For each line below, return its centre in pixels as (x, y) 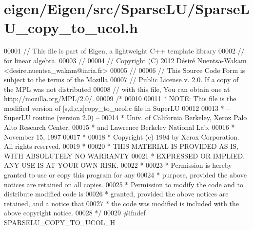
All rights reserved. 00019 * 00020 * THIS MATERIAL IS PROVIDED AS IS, (121, 146)
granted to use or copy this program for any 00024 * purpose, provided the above (125, 175)
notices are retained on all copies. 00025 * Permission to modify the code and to (124, 184)
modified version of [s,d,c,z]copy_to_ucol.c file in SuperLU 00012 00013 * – (117, 108)
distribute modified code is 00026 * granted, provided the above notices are (116, 194)
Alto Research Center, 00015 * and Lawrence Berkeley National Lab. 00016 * (119, 127)
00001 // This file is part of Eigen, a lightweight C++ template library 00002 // (124, 51)
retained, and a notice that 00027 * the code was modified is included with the (122, 203)
